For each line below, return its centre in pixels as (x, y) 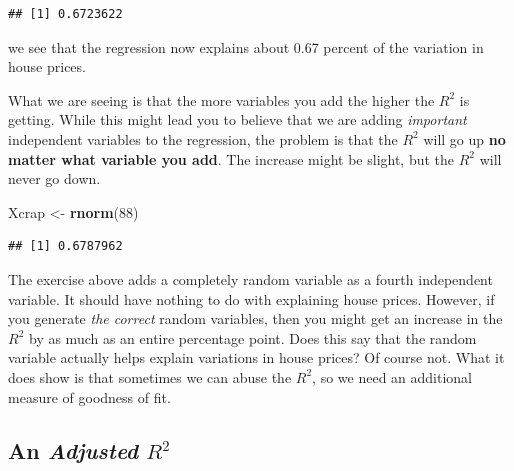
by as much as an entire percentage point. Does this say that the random (252, 337)
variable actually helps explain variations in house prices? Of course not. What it (256, 357)
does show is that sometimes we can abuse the (150, 376)
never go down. (54, 178)
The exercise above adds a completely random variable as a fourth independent (250, 278)
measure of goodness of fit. (89, 396)
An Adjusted (73, 450)
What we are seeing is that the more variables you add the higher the (221, 99)
